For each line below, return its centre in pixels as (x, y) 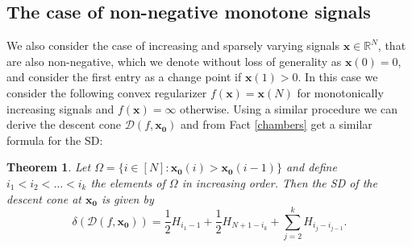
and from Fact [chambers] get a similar (277, 124)
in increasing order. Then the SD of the (279, 182)
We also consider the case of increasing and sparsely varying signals (173, 45)
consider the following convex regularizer (107, 92)
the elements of (128, 182)
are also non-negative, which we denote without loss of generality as (174, 61)
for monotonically (340, 92)
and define (311, 167)
